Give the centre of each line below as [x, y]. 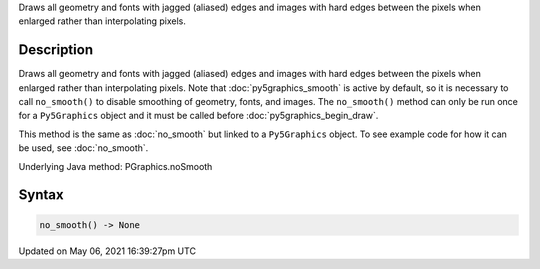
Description [56, 50]
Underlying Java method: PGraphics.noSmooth [115, 166]
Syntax [41, 195]
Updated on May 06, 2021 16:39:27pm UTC [107, 251]
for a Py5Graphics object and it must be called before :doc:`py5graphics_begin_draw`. [198, 116]
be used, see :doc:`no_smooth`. [83, 148]
